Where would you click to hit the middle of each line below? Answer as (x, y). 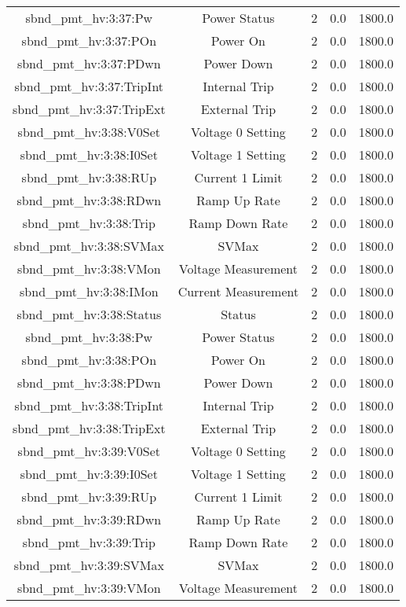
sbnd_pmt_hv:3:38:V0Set (89, 132)
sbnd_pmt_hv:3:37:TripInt (89, 86)
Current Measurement (238, 291)
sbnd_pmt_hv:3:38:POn (89, 360)
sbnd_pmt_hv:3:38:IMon (89, 291)
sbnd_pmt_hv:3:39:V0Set (89, 451)
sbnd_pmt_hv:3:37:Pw (89, 18)
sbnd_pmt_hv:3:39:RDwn (89, 519)
